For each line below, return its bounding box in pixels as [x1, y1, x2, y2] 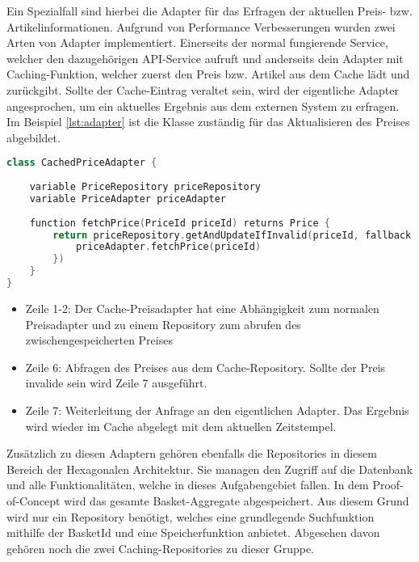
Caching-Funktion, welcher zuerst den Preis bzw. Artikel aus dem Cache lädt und [6, 65, 410, 82]
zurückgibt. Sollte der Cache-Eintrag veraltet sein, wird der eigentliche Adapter [6, 81, 399, 98]
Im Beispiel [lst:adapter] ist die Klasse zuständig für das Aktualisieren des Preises [6, 113, 410, 130]
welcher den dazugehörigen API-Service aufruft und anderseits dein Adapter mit [6, 49, 404, 66]
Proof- [372, 476, 404, 493]
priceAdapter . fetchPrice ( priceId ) [75, 241, 262, 253]
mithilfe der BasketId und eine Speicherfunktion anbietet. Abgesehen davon [6, 524, 380, 541]
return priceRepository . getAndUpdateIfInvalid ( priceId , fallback [52, 229, 412, 241]
